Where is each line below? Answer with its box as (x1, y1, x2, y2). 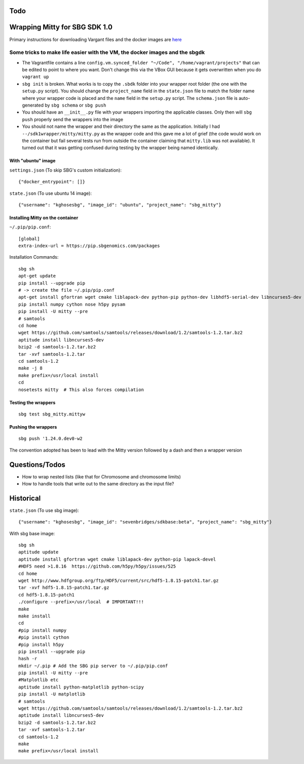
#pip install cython (18, 635, 69, 640)
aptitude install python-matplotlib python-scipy (18, 684, 144, 690)
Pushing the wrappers (9, 424, 57, 430)
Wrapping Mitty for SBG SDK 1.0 (9, 23, 112, 31)
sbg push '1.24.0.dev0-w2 (18, 436, 83, 441)
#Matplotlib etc (18, 677, 59, 683)
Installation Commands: (9, 254, 59, 260)
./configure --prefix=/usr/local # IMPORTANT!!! (18, 599, 144, 605)
